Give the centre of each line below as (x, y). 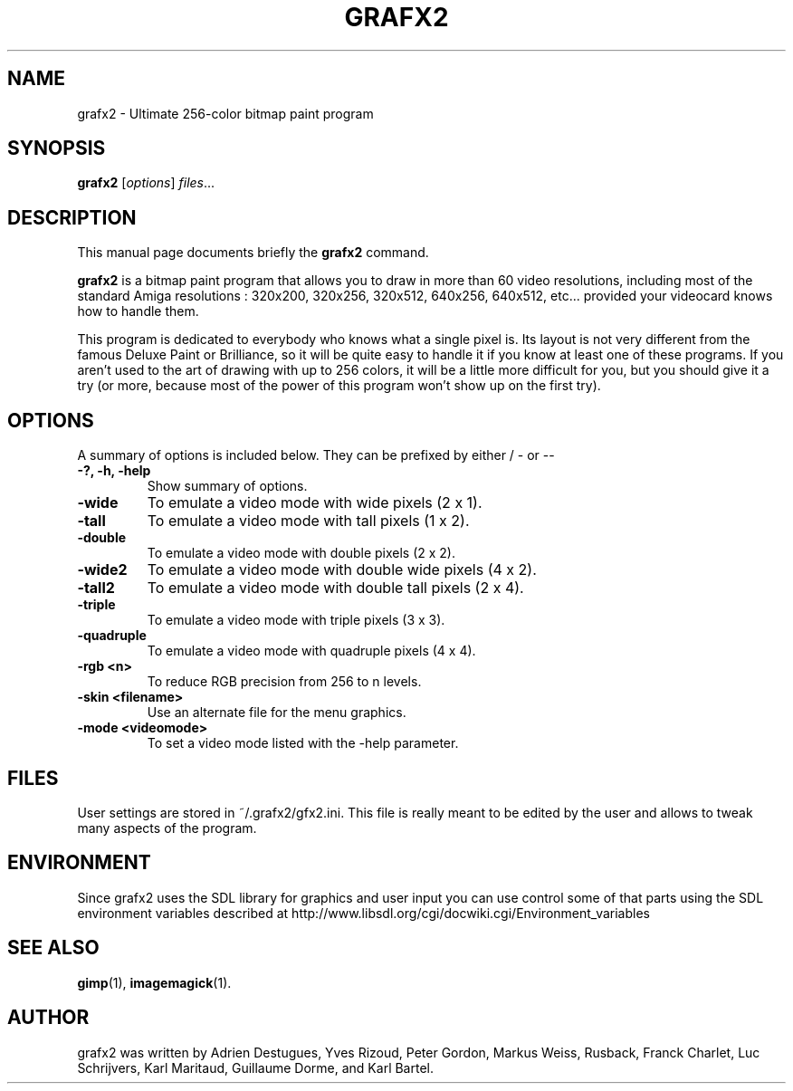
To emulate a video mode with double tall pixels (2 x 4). (335, 588)
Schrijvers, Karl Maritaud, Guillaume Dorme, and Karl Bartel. (255, 1067)
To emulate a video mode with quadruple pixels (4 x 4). (311, 651)
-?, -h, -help (114, 471)
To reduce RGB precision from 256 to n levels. (284, 682)
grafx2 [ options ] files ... (146, 183)
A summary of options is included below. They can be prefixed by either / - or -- (316, 455)
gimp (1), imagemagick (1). (154, 982)
